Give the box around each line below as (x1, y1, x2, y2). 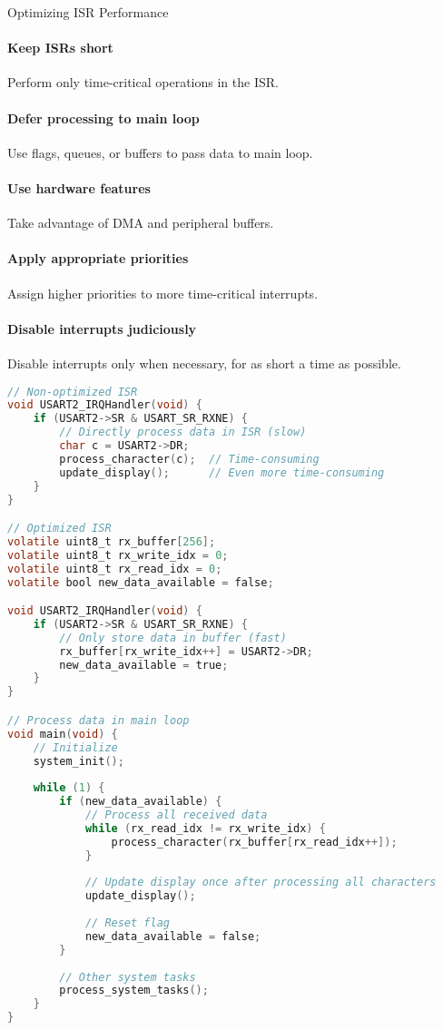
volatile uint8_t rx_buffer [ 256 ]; (7, 535, 216, 548)
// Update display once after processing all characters (84, 876, 437, 889)
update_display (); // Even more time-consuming (59, 466, 385, 479)
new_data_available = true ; (59, 658, 229, 672)
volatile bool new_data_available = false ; (7, 575, 274, 589)
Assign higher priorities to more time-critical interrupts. (7, 283, 319, 302)
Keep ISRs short (7, 38, 113, 57)
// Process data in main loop (7, 713, 190, 727)
